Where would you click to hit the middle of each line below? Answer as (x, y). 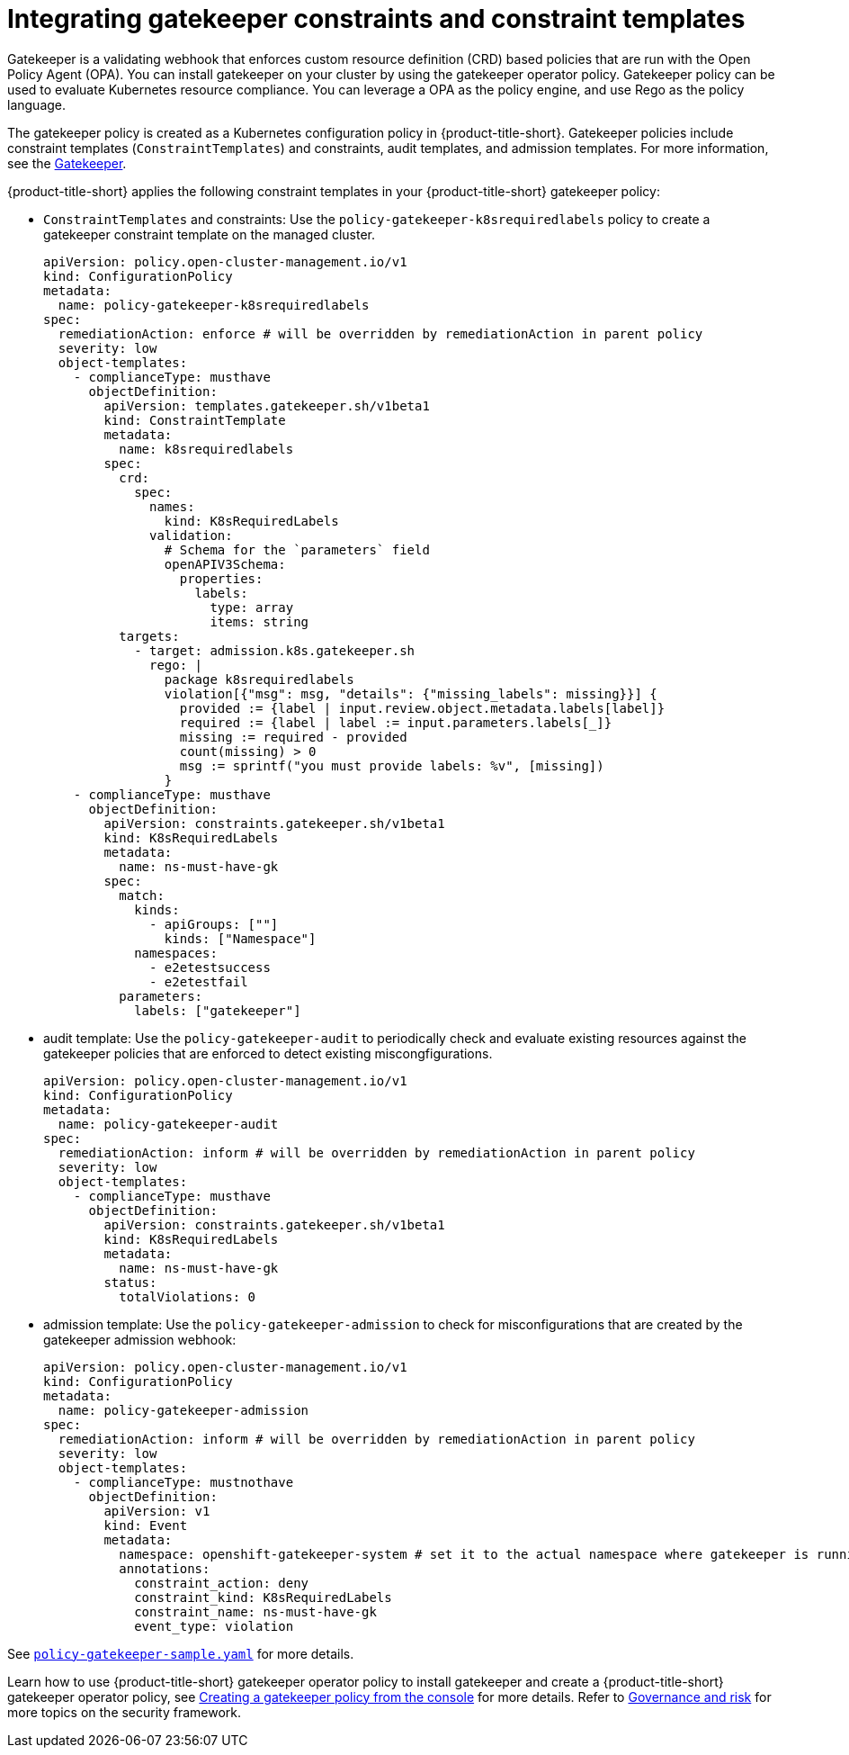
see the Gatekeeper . (67, 163)
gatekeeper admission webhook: (140, 1339)
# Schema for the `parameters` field (297, 549)
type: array (252, 607)
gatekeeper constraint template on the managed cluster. (210, 234)
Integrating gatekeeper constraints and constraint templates (376, 19)
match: (142, 895)
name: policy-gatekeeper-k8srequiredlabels (214, 305)
